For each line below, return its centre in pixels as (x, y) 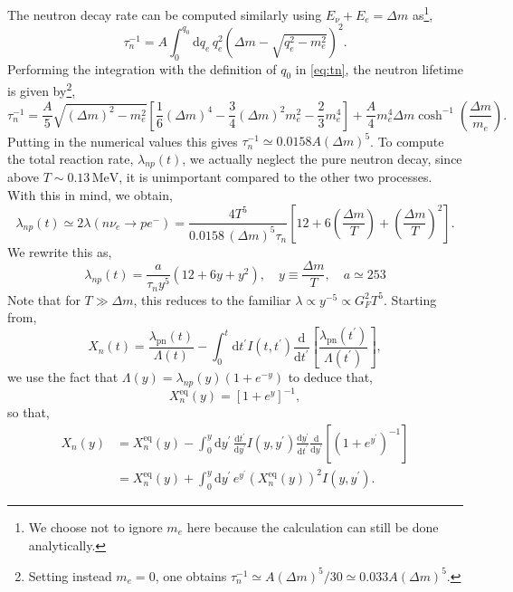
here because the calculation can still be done (313, 526)
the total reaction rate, (71, 158)
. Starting (410, 299)
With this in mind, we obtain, (90, 195)
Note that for (44, 299)
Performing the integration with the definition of (142, 68)
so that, (28, 412)
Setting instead (70, 575)
